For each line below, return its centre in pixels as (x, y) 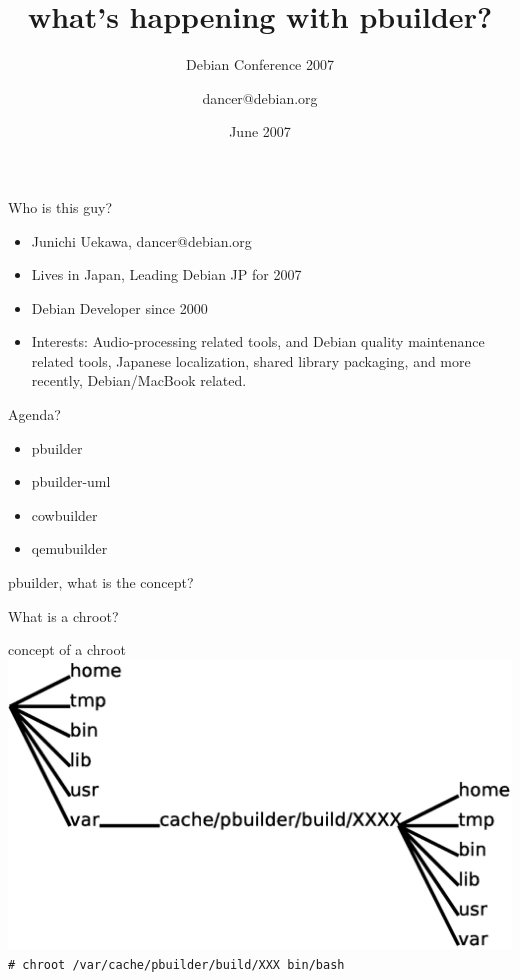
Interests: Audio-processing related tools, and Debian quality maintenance (258, 341)
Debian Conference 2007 (259, 64)
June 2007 (260, 131)
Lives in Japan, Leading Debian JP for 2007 (166, 274)
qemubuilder (69, 548)
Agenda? (34, 414)
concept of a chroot (67, 649)
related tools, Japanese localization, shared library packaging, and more (251, 360)
